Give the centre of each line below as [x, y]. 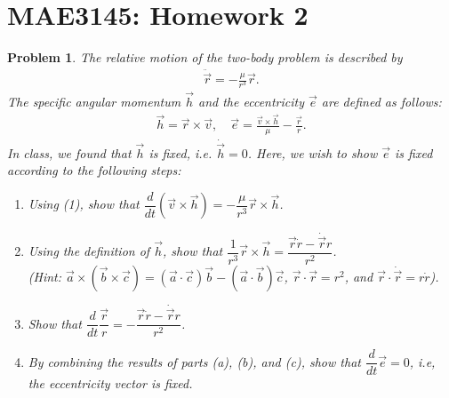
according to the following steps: [94, 170]
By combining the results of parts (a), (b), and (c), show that [194, 361]
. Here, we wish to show [313, 152]
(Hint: [45, 276]
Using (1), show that [84, 204]
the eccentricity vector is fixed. [110, 383]
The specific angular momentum [94, 101]
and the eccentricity [251, 101]
